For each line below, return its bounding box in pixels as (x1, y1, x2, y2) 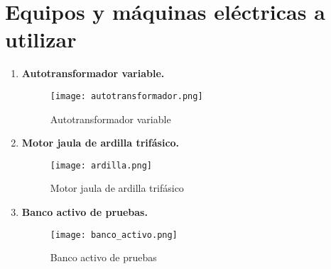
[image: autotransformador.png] (50, 91, 203, 101)
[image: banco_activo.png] (50, 229, 178, 240)
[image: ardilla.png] (50, 160, 152, 171)
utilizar (5, 25, 77, 54)
